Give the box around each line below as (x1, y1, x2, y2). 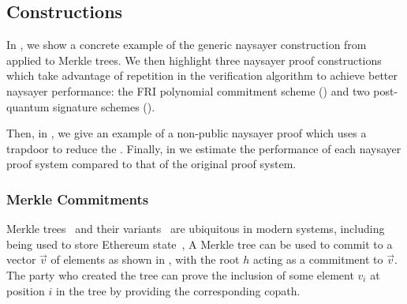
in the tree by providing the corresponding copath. (55, 282, 301, 298)
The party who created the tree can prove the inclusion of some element (6, 266, 354, 283)
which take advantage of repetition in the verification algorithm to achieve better (6, 67, 398, 84)
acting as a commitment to (252, 251, 383, 268)
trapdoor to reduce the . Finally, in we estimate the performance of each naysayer (6, 140, 401, 156)
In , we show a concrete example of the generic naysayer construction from (6, 36, 367, 53)
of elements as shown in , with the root (50, 251, 240, 268)
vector (6, 251, 36, 268)
